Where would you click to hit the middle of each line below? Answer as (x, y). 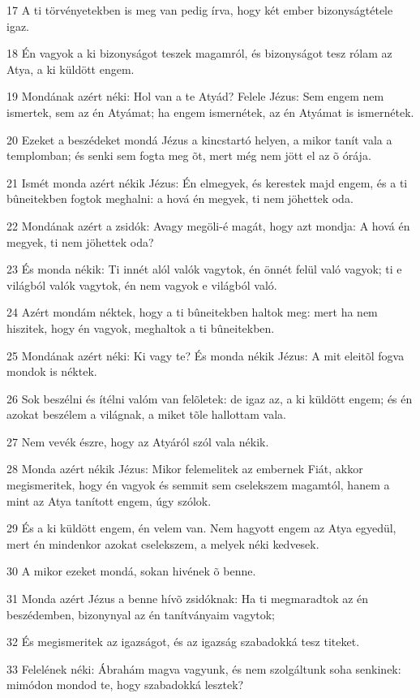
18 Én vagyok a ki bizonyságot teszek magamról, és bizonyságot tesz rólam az (199, 53)
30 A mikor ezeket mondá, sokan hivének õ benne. (131, 571)
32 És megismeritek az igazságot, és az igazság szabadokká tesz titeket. (183, 642)
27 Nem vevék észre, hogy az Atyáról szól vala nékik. (138, 441)
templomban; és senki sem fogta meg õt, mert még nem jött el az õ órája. (189, 155)
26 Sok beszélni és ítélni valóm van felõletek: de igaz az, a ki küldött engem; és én (210, 398)
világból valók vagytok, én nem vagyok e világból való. (142, 284)
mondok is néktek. (52, 371)
